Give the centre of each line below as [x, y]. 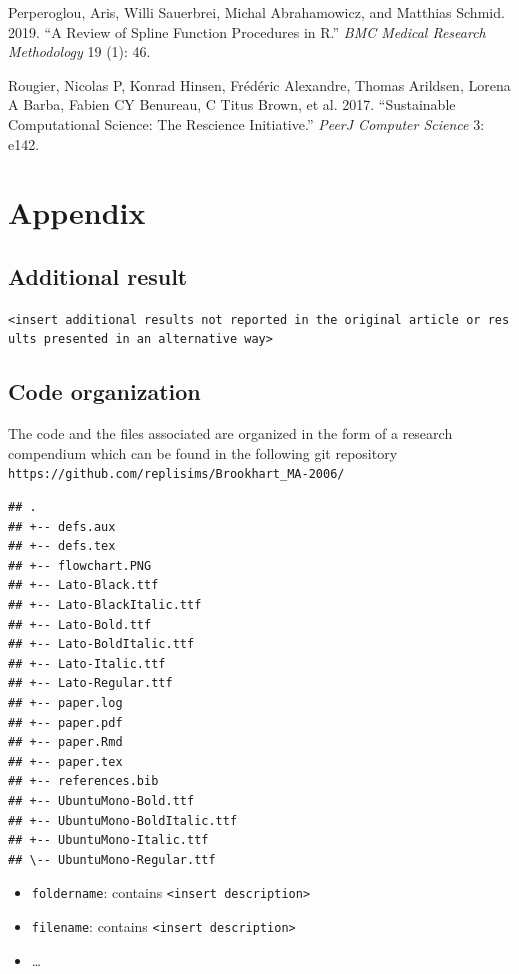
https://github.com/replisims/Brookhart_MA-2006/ [176, 474]
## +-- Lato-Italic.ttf [87, 663]
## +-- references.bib [83, 781]
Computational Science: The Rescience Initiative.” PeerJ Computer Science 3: [246, 123]
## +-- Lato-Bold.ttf [80, 624]
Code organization [104, 391]
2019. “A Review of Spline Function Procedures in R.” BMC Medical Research [247, 31]
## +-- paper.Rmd [65, 742]
